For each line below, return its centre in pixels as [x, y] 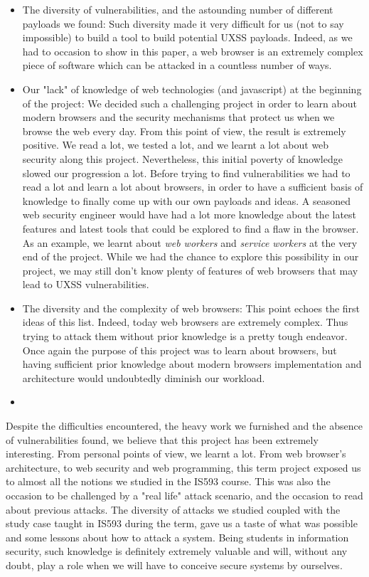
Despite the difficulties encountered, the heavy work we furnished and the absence [184, 426]
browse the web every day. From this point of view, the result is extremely [184, 131]
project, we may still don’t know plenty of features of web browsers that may [190, 270]
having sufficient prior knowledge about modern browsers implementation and [192, 364]
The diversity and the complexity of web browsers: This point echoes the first [191, 308]
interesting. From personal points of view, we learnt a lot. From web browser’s [176, 454]
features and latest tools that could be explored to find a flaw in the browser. [191, 228]
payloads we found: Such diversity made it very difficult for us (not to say [183, 23]
